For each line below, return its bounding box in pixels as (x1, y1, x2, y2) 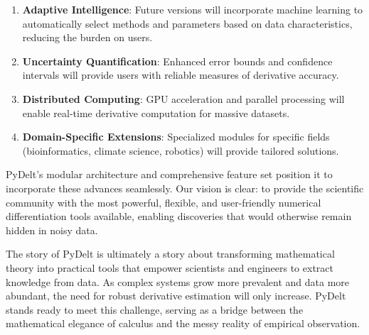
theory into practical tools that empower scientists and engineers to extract (6, 260, 333, 275)
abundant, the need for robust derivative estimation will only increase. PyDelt (6, 288, 346, 303)
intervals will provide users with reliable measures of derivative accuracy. (22, 67, 339, 82)
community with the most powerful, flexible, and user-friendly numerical (6, 194, 321, 209)
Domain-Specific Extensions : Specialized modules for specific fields (22, 129, 330, 144)
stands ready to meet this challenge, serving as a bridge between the (6, 302, 304, 317)
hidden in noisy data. (6, 222, 98, 237)
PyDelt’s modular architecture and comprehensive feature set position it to (6, 167, 333, 182)
